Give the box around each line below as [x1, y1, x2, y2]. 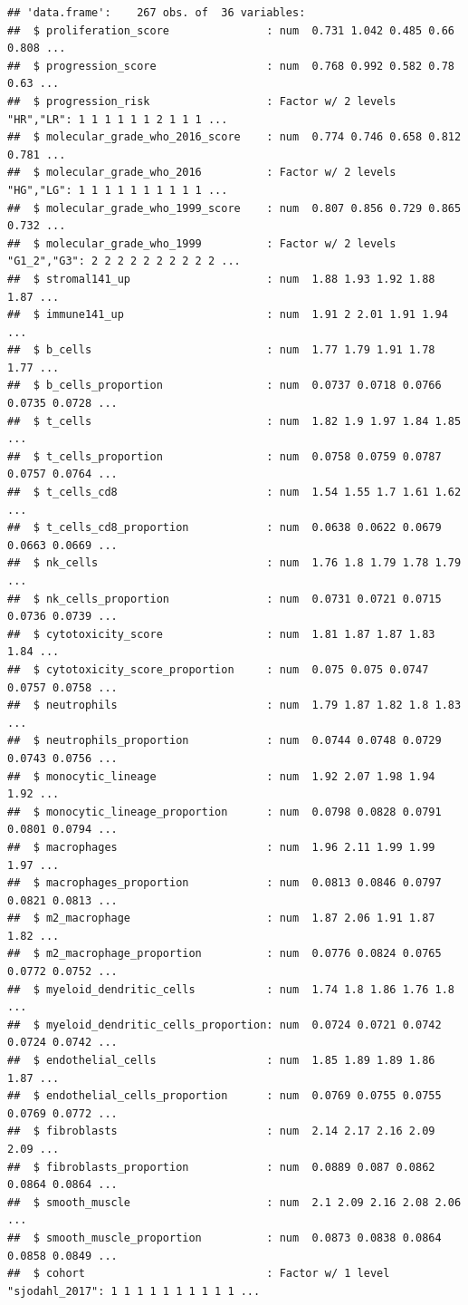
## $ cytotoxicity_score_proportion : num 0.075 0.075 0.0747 [7, 662, 429, 676]
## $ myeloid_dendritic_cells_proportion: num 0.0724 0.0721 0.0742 [7, 1018, 442, 1031]
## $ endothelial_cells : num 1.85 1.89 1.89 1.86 [7, 1054, 435, 1068]
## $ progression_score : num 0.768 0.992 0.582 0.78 [7, 59, 454, 72]
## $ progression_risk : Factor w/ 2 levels [7, 94, 396, 108]
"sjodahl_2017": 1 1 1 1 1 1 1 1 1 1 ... [7, 1284, 261, 1298]
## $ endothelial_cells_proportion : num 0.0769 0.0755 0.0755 [7, 1089, 442, 1103]
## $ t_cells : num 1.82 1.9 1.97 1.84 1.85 [7, 414, 462, 428]
